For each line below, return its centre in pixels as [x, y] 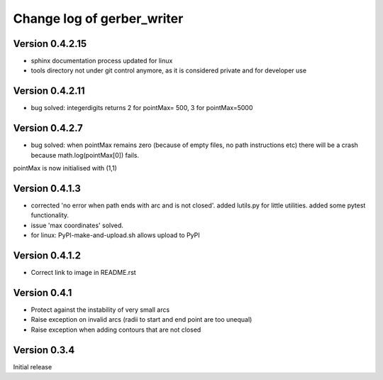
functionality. [50, 215]
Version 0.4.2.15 [50, 44]
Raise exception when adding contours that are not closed [116, 330]
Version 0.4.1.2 [47, 255]
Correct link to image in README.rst [83, 273]
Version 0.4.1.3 [47, 188]
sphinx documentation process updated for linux [102, 61]
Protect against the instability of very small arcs [100, 310]
